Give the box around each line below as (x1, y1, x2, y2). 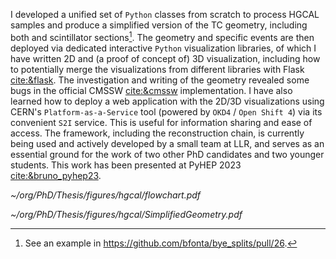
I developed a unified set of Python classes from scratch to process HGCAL (10, 9, 320, 20)
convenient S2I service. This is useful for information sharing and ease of (10, 116, 313, 128)
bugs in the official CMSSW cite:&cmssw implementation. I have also (10, 84, 293, 96)
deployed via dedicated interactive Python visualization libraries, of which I (10, 42, 317, 54)
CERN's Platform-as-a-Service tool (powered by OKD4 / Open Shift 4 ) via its (10, 105, 323, 118)
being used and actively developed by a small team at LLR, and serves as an (10, 137, 325, 149)
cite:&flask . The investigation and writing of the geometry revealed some (10, 74, 310, 86)
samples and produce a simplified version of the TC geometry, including (10, 19, 308, 31)
